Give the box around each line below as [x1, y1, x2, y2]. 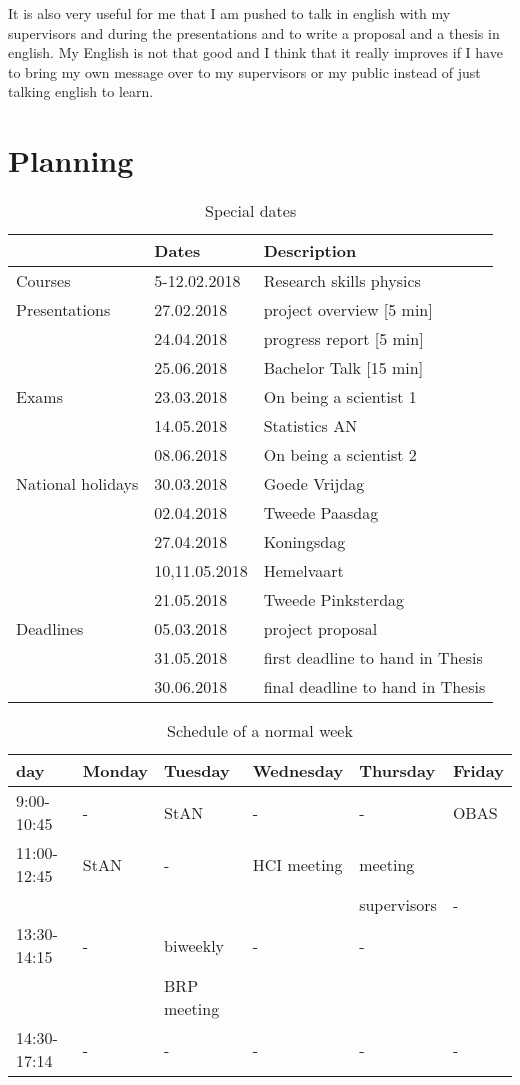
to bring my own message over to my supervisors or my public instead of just [8, 61, 481, 82]
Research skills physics [263, 269, 421, 293]
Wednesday [252, 759, 344, 783]
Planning [8, 140, 134, 181]
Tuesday [164, 759, 230, 783]
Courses [16, 269, 71, 293]
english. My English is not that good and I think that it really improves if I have [8, 42, 503, 63]
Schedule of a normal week [167, 719, 353, 743]
